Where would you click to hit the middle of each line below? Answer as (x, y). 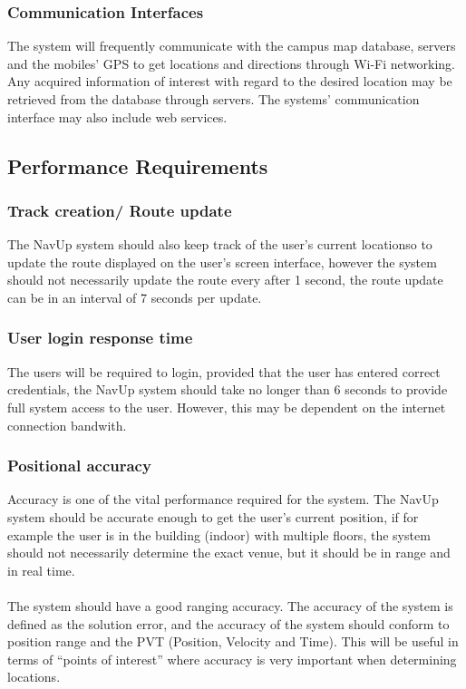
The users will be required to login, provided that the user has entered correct (224, 371)
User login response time (100, 338)
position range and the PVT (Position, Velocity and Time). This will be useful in (233, 641)
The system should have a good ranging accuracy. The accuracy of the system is (230, 605)
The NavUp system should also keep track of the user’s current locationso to (220, 244)
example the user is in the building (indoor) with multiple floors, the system (219, 534)
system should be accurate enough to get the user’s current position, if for (213, 516)
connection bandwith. (67, 425)
